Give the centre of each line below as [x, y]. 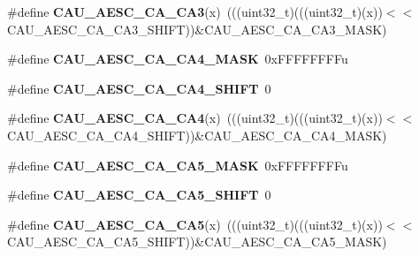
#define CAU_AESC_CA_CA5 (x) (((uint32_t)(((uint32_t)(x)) [195, 224]
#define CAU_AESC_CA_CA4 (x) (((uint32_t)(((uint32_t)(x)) [195, 118]
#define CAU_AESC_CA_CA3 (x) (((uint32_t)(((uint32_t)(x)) [195, 11]
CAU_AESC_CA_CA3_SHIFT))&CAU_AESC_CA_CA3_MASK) [197, 29]
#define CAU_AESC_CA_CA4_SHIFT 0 [139, 88]
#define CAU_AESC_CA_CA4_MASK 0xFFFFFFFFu [178, 59]
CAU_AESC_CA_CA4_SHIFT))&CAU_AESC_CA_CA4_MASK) [197, 135]
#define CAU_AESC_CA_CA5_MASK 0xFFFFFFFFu [178, 165]
